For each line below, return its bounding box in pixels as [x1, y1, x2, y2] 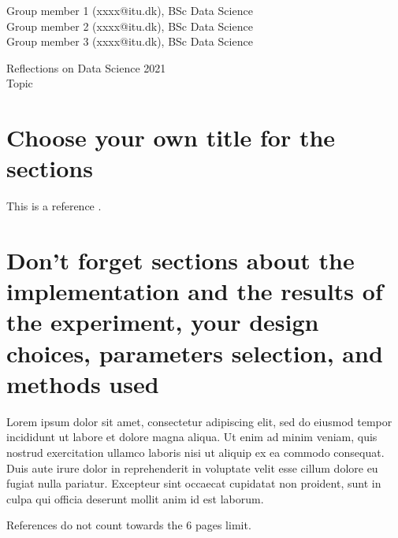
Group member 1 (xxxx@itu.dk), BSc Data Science [6, 2, 253, 18]
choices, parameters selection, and [6, 336, 383, 369]
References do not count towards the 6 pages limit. [6, 517, 251, 533]
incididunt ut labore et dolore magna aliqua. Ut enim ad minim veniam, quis [6, 429, 378, 445]
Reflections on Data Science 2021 [6, 59, 166, 76]
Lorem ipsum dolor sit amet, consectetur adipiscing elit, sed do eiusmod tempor [6, 413, 392, 429]
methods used [6, 367, 159, 399]
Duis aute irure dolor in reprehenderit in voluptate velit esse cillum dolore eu [6, 459, 378, 476]
